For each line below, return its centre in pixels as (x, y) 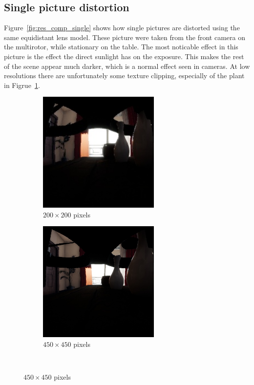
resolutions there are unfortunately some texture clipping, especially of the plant (124, 75)
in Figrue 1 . (22, 85)
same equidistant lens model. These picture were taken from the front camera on (125, 37)
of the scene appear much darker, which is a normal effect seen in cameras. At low (127, 66)
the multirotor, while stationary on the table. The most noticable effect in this (121, 47)
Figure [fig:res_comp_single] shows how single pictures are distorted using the (122, 28)
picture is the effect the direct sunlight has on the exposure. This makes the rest (124, 56)
